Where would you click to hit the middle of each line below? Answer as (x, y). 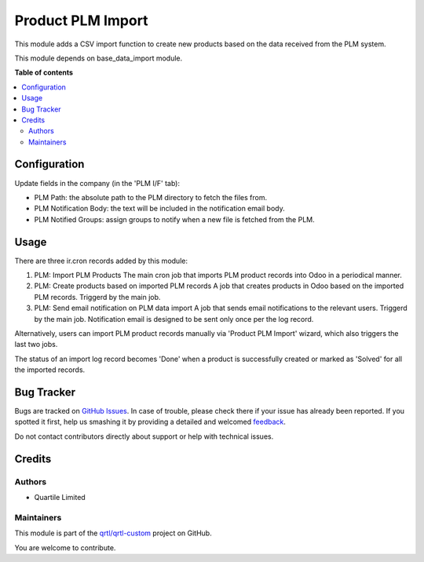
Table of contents (44, 73)
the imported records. (50, 370)
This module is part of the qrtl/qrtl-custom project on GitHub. (113, 533)
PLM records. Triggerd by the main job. (97, 297)
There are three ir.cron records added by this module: (101, 261)
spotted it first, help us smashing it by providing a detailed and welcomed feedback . (150, 422)
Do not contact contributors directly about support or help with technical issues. (144, 436)
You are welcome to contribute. (65, 547)
